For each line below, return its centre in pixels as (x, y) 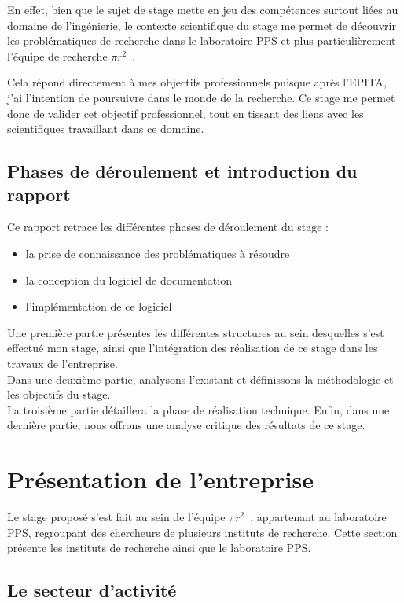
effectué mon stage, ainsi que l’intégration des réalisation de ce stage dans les (193, 348)
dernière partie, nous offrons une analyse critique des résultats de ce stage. (186, 425)
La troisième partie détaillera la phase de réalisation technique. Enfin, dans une (198, 409)
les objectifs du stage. (59, 394)
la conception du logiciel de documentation (129, 279)
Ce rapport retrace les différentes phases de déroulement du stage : (168, 227)
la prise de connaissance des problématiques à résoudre (158, 253)
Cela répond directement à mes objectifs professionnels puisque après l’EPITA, (197, 82)
